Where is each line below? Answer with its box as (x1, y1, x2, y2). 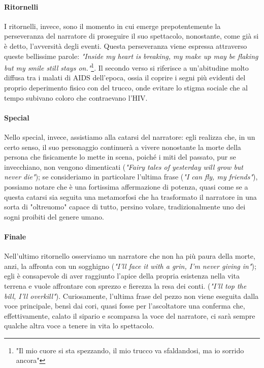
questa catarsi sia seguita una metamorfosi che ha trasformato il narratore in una (4, 191, 257, 202)
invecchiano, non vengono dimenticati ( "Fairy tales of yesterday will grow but (4, 161, 243, 172)
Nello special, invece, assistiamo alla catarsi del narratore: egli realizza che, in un (4, 132, 255, 142)
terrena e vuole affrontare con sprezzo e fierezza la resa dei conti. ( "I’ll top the (4, 280, 247, 291)
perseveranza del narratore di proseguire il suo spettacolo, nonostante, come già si (4, 30, 259, 41)
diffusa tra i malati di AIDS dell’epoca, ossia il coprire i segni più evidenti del (4, 72, 246, 83)
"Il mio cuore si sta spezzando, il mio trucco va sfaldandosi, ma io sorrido (16, 345, 244, 355)
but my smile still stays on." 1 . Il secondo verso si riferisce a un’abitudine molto (4, 61, 249, 73)
